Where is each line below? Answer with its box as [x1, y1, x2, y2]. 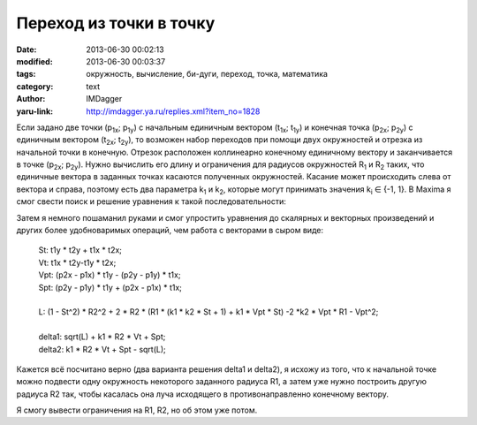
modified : [16, 56, 53, 66]
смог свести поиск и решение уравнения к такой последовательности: [16, 196, 287, 207]
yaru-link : [16, 106, 53, 117]
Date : [16, 44, 37, 55]
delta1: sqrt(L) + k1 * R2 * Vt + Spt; [38, 331, 166, 342]
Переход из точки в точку [16, 13, 216, 33]
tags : [16, 69, 36, 80]
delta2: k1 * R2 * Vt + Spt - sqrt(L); [38, 344, 167, 354]
